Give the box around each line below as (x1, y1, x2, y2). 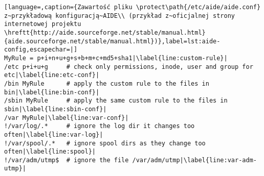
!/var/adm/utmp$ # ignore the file (4, 156, 129, 164)
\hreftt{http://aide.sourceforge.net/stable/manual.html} (4, 29, 206, 36)
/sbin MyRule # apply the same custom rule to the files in (4, 97, 228, 105)
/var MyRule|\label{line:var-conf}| (4, 114, 129, 121)
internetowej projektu (4, 20, 81, 28)
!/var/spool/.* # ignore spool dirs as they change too (4, 139, 206, 147)
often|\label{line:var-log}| (4, 131, 103, 138)
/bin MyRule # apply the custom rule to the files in (4, 80, 209, 87)
